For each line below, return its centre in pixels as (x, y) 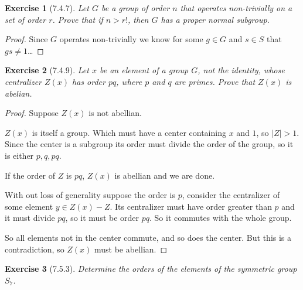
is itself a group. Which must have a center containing (129, 132)
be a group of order (135, 8)
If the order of (30, 175)
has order (89, 81)
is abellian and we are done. (165, 175)
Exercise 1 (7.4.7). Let (47, 8)
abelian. (18, 93)
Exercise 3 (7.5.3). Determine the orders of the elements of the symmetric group (151, 269)
